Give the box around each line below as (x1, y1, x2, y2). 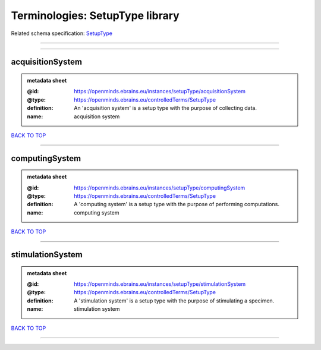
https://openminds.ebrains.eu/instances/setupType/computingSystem (74, 184, 246, 191)
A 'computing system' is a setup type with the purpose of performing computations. (74, 201, 279, 208)
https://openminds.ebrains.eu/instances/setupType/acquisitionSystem (74, 88, 246, 95)
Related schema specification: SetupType (11, 30, 113, 37)
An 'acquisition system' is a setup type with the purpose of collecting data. (74, 105, 257, 112)
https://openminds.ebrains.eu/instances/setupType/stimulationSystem (74, 280, 246, 288)
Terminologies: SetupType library (11, 9, 180, 22)
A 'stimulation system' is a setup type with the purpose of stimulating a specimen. (74, 297, 275, 304)
